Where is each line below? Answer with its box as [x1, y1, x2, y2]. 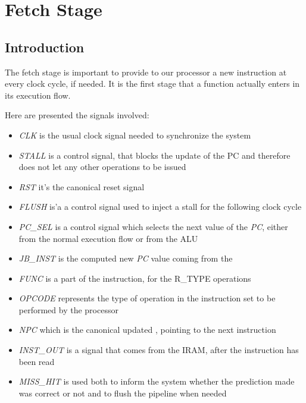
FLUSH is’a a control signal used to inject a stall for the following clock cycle [18, 200, 302, 213]
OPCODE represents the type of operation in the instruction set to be [18, 292, 276, 304]
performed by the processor [18, 303, 118, 316]
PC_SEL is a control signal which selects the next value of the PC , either [18, 220, 288, 232]
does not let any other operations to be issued [18, 160, 186, 173]
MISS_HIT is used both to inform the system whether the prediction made [18, 375, 295, 388]
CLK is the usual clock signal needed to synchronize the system [18, 128, 251, 141]
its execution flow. [5, 89, 71, 101]
